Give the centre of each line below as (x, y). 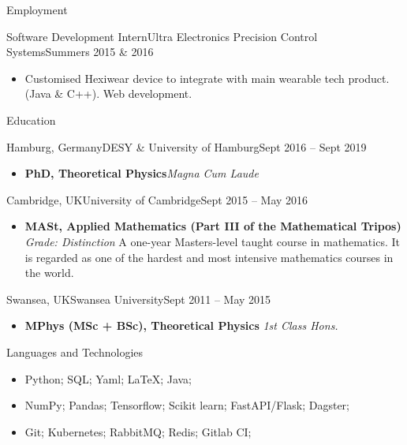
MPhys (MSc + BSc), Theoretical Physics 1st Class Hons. (181, 325)
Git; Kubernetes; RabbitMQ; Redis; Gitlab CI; (138, 431)
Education (31, 120)
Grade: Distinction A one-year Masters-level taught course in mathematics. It (212, 241)
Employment (37, 9)
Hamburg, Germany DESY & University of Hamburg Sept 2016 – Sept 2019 (187, 146)
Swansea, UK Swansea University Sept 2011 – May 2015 (139, 299)
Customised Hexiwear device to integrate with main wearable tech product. (207, 78)
